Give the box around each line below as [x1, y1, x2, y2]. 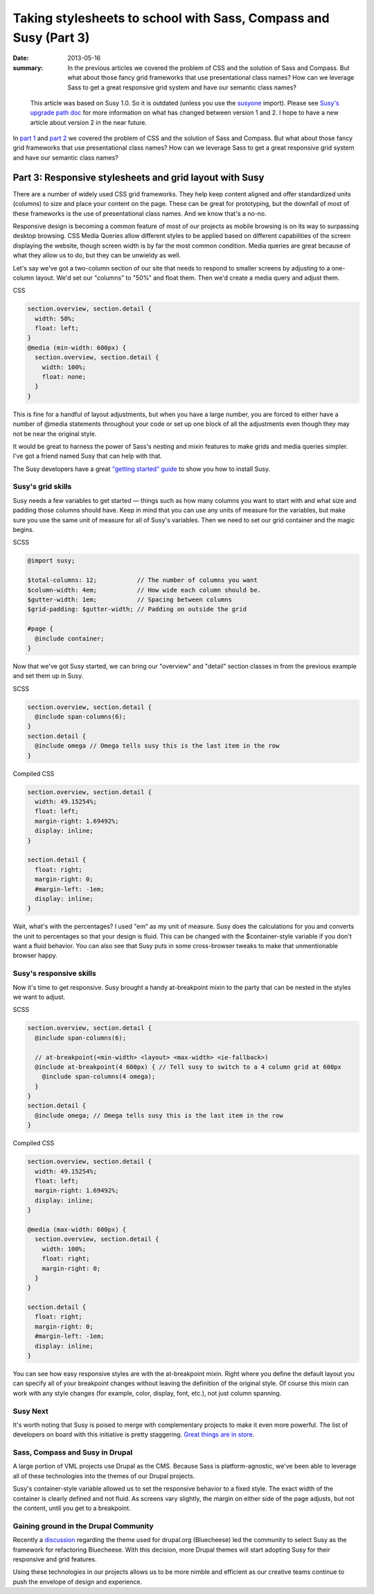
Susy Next [12, 1406, 48, 1416]
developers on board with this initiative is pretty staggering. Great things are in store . [12, 1430, 255, 1439]
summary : [12, 63, 44, 72]
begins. [12, 526, 35, 534]
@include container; [35, 635, 105, 642]
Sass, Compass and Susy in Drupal [12, 1448, 133, 1457]
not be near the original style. [12, 429, 97, 438]
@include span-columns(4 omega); [42, 1072, 156, 1081]
